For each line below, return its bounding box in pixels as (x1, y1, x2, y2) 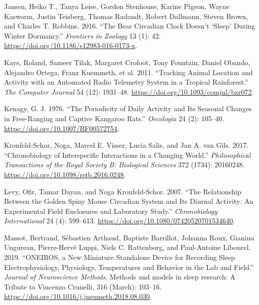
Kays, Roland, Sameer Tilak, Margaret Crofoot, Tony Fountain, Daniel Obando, (4, 57, 250, 67)
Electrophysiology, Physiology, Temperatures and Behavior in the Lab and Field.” (4, 261, 254, 272)
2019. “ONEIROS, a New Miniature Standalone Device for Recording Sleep (4, 252, 235, 262)
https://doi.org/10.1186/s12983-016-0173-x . (4, 40, 137, 51)
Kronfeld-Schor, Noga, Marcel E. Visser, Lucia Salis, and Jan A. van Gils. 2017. (4, 140, 249, 150)
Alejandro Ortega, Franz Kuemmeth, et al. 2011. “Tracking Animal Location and (4, 67, 253, 77)
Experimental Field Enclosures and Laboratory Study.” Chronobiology (4, 205, 217, 216)
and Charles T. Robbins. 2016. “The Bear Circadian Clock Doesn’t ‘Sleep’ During (4, 21, 255, 31)
